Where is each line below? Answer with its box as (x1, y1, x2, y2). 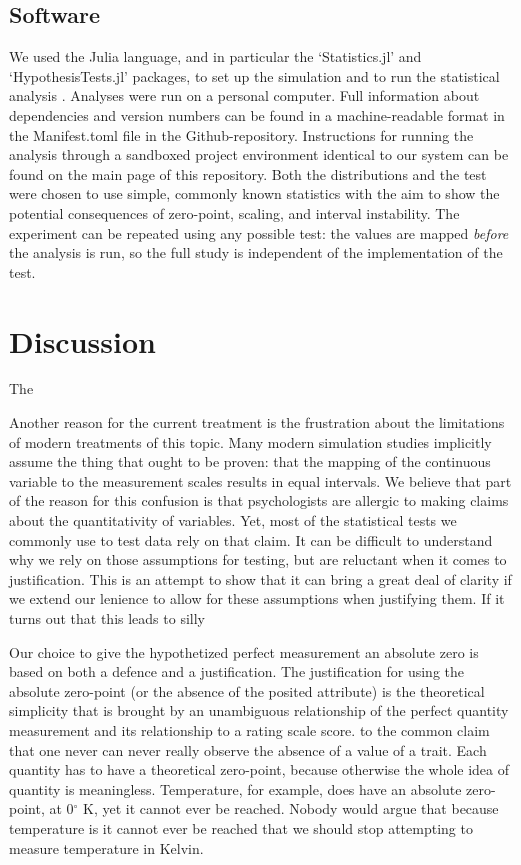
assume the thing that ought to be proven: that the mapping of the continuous (9, 451, 491, 472)
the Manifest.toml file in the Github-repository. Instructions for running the (9, 124, 474, 145)
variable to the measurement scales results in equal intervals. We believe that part (9, 470, 512, 491)
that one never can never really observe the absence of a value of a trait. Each (9, 739, 487, 760)
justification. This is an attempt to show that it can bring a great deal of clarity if (9, 568, 512, 589)
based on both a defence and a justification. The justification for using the (9, 661, 464, 682)
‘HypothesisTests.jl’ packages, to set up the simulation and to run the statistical (9, 65, 500, 86)
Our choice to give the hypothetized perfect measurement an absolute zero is (9, 641, 479, 662)
